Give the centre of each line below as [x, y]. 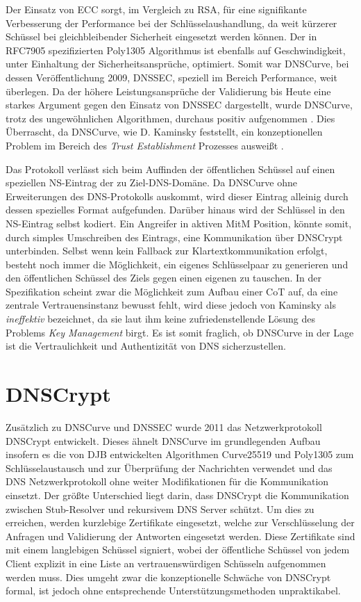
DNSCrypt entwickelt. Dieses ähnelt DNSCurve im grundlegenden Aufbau [163, 440]
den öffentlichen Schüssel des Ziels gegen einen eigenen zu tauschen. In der [163, 278]
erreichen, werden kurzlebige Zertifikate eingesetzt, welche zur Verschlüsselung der [180, 522]
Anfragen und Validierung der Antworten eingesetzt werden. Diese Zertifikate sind [180, 536]
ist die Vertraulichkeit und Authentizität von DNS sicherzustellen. [146, 346]
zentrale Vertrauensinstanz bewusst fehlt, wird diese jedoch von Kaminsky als [171, 305]
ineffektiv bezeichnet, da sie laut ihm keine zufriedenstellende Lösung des [161, 319]
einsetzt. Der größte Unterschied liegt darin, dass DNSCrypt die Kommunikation [177, 495]
